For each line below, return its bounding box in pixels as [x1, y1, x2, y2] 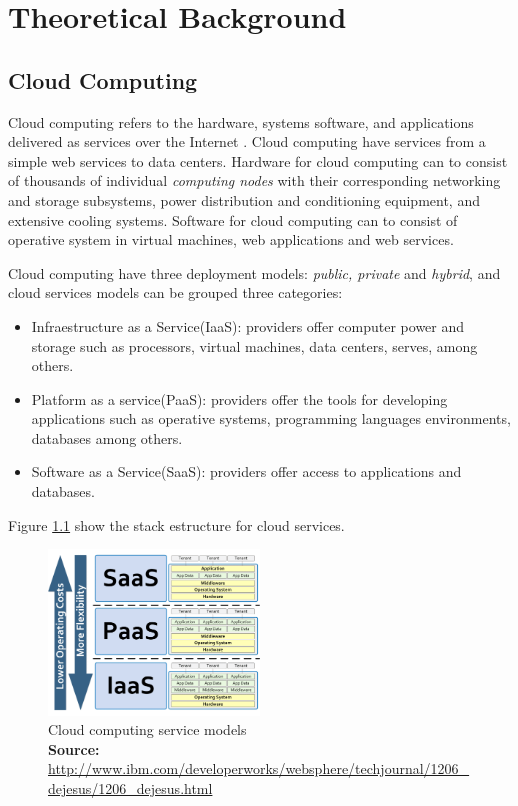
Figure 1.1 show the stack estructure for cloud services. [8, 514, 345, 535]
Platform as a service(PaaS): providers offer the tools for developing [31, 388, 448, 409]
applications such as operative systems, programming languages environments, [31, 408, 511, 429]
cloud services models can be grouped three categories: [8, 282, 343, 303]
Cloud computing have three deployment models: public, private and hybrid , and [8, 262, 501, 283]
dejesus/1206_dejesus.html [48, 777, 213, 798]
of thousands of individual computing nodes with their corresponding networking [8, 170, 501, 191]
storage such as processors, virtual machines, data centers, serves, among [31, 335, 478, 356]
